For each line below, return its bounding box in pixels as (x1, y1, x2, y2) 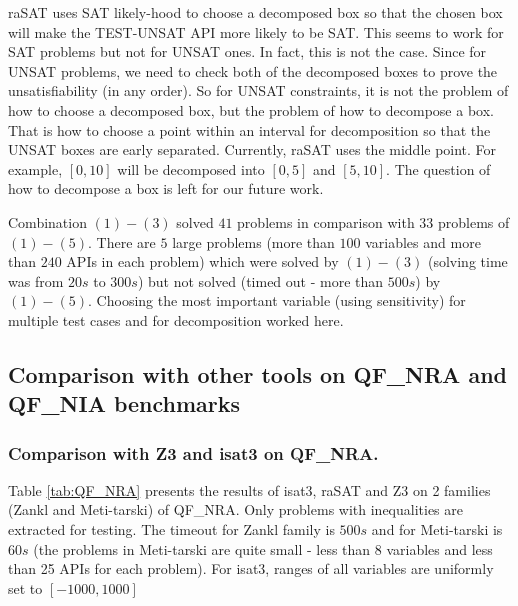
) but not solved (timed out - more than (137, 270, 384, 291)
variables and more (365, 231, 481, 252)
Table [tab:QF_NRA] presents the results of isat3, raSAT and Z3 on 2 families (8, 479, 491, 500)
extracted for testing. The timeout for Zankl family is (8, 519, 335, 540)
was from (8, 270, 64, 291)
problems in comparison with (237, 211, 415, 232)
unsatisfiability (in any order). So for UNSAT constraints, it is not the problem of (8, 80, 509, 101)
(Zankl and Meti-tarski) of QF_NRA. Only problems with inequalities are (8, 499, 463, 520)
